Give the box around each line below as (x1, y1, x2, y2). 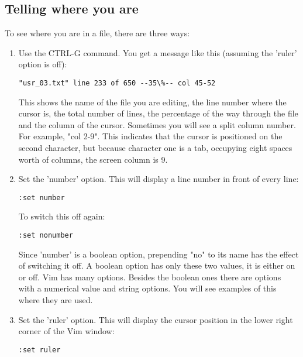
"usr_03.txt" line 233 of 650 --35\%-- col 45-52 (18, 78, 216, 87)
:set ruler (18, 345, 61, 354)
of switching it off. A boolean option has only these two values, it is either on (18, 259, 295, 272)
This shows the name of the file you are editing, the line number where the (18, 95, 287, 108)
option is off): (18, 58, 67, 70)
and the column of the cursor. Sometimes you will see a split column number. (18, 118, 296, 131)
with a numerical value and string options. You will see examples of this (18, 282, 277, 294)
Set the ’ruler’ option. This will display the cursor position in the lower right (18, 313, 293, 325)
